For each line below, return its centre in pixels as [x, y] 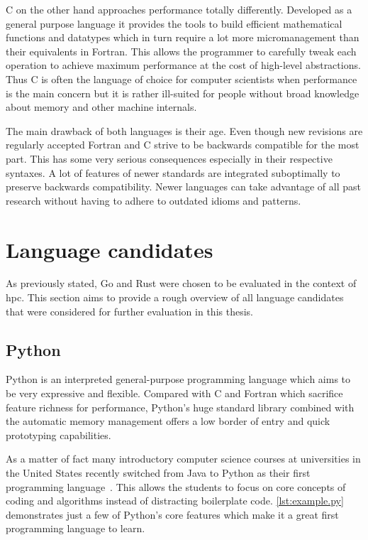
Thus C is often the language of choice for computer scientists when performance [182, 79]
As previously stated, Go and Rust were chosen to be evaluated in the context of [181, 283]
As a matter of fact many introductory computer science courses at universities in [183, 459]
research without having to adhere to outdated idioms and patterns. [154, 200]
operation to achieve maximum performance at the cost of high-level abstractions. [183, 65]
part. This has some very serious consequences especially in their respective [169, 158]
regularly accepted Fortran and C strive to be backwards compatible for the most [183, 145]
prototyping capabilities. [58, 434]
